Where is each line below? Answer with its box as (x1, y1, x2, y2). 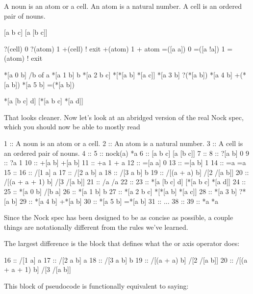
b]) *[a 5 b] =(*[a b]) (11, 79, 75, 89)
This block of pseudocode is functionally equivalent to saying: (4, 281, 189, 291)
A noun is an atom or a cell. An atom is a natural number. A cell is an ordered (4, 1, 242, 11)
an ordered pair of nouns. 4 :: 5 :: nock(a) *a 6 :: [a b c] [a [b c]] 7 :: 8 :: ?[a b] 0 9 (4, 147, 249, 158)
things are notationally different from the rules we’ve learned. (4, 221, 188, 232)
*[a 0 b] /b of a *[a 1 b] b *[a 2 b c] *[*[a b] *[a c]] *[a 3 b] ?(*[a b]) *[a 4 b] (4, 69, 232, 79)
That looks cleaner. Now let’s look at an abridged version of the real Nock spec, (4, 112, 244, 122)
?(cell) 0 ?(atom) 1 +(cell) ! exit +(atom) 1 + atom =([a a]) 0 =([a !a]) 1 (4, 43, 225, 53)
